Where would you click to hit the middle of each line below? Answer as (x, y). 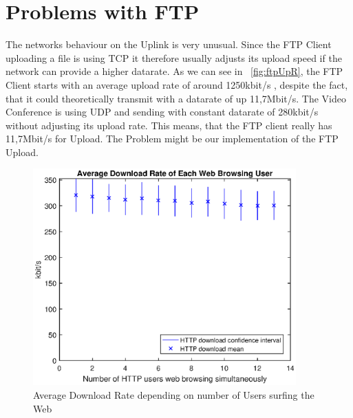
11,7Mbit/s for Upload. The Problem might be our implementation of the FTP (172, 139)
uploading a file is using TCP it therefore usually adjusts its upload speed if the (174, 57)
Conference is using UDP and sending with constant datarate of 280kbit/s (162, 112)
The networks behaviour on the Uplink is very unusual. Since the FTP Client (169, 44)
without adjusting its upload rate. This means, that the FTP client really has (169, 125)
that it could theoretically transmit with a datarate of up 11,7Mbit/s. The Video (176, 98)
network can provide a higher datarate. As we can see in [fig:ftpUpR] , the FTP (174, 71)
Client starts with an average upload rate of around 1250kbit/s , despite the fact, (177, 84)
